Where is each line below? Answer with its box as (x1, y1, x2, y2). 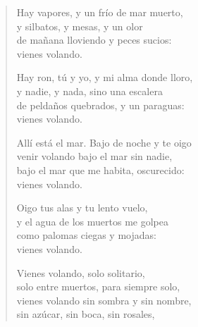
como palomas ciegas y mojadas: (16, 228, 156, 242)
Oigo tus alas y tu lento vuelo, (16, 200, 148, 215)
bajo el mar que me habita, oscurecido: (16, 162, 185, 177)
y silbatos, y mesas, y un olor (16, 18, 143, 33)
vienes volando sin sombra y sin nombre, (16, 292, 192, 307)
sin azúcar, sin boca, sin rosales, (16, 307, 155, 321)
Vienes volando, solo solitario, (16, 265, 145, 280)
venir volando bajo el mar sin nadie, (16, 149, 173, 163)
